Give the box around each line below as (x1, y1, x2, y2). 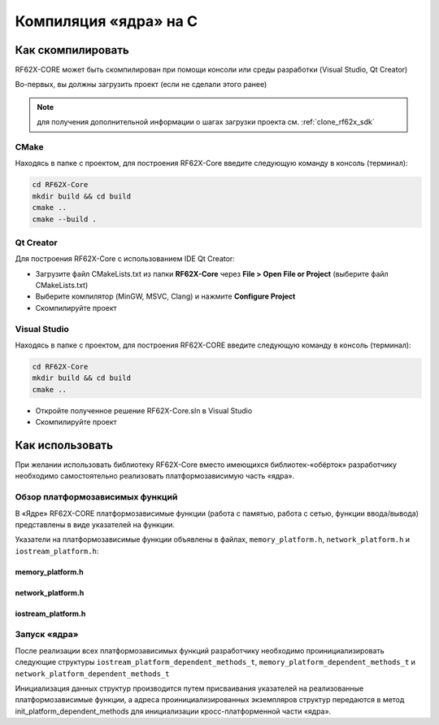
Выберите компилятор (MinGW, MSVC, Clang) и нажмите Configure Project (35, 291, 296, 301)
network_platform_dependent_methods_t (15, 669, 170, 679)
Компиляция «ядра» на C (15, 12, 198, 30)
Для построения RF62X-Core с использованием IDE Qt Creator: (15, 254, 235, 264)
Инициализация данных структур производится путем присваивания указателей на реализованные (15, 684, 364, 693)
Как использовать (15, 438, 114, 452)
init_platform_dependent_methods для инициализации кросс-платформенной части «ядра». (15, 706, 332, 716)
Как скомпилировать (15, 43, 129, 57)
